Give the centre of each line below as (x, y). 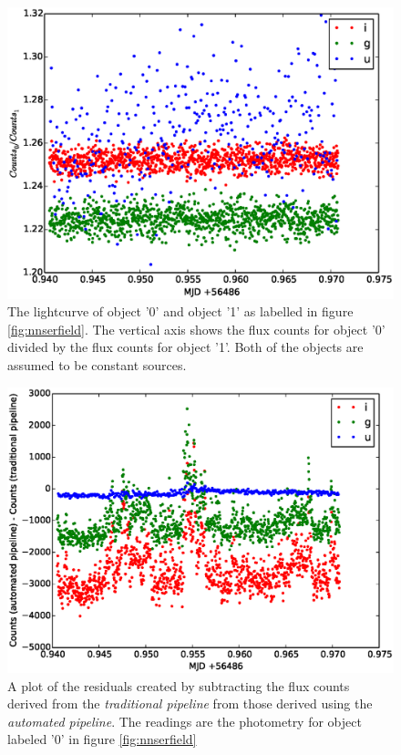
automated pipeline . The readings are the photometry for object (185, 721)
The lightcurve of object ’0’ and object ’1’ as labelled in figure (180, 311)
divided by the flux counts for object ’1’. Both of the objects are (185, 347)
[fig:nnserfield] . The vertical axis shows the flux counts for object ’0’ (196, 329)
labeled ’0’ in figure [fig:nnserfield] (102, 739)
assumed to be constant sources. (97, 365)
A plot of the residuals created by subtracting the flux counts (179, 685)
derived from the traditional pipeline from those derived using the (190, 703)
